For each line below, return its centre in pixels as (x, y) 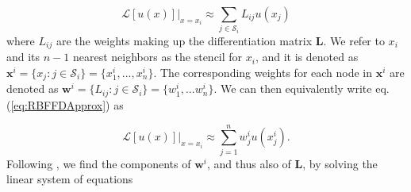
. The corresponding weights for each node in (263, 73)
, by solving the (340, 163)
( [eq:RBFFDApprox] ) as (65, 104)
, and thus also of (249, 163)
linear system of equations (70, 179)
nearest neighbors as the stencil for (157, 57)
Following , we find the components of (99, 163)
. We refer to (354, 40)
